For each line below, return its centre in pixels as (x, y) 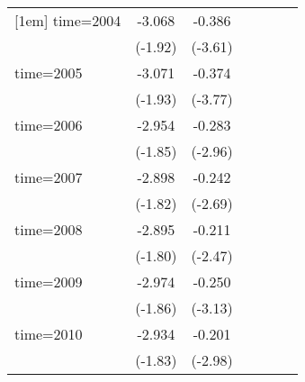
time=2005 (49, 73)
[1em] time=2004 (68, 20)
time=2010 (49, 334)
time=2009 (49, 282)
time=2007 (49, 177)
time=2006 (49, 125)
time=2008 (49, 229)
